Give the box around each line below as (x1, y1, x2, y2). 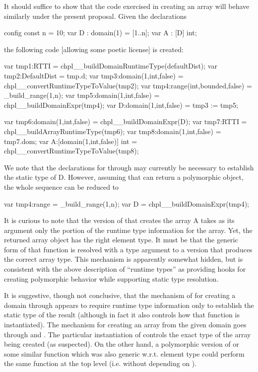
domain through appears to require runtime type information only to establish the (4, 299, 254, 310)
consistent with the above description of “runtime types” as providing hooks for (4, 264, 246, 274)
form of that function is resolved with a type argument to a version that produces (4, 244, 253, 254)
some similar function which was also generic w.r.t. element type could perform (4, 348, 245, 359)
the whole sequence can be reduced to (4, 181, 119, 192)
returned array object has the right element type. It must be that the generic (4, 234, 238, 245)
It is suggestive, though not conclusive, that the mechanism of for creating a (4, 290, 236, 300)
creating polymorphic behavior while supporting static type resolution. (4, 273, 219, 284)
